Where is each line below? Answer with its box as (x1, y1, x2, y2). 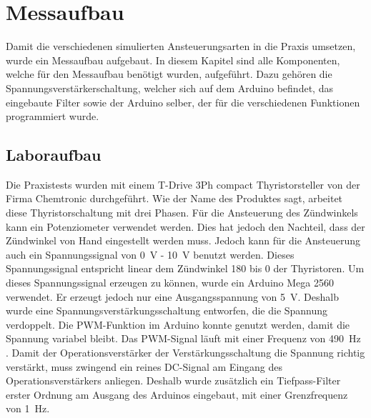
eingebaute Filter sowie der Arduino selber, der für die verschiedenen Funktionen (6, 94, 360, 109)
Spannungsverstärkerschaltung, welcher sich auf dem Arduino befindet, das (6, 80, 333, 95)
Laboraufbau (6, 144, 102, 166)
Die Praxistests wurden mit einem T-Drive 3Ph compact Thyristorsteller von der (6, 176, 360, 191)
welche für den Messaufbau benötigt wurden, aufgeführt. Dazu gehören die (6, 66, 332, 81)
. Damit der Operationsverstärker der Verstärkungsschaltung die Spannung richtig (6, 345, 365, 360)
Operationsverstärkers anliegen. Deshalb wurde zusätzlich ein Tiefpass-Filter (6, 373, 341, 388)
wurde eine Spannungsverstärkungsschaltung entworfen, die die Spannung (6, 303, 328, 318)
